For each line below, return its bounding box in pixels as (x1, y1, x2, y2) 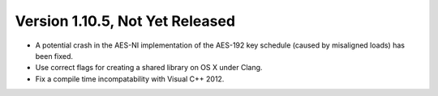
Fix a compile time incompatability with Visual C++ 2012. (35, 73, 225, 84)
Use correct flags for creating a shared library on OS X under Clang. (35, 63, 263, 73)
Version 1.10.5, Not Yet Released (15, 12, 235, 30)
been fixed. (35, 51, 73, 61)
